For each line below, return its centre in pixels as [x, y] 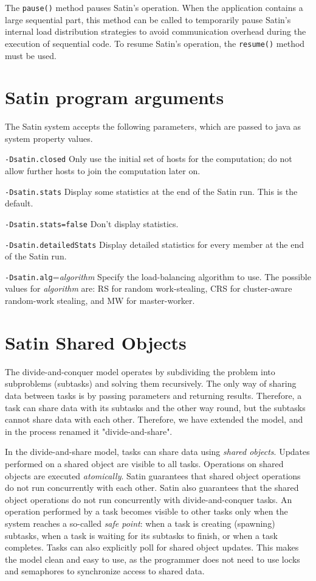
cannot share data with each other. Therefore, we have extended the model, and [154, 419]
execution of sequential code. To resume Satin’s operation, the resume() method [155, 43]
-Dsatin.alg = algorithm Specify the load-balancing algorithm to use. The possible [158, 276]
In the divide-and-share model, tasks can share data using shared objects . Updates [157, 452]
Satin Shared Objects [96, 342]
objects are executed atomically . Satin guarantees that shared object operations [153, 475]
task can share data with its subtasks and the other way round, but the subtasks [155, 407]
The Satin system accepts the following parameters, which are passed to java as [153, 126]
